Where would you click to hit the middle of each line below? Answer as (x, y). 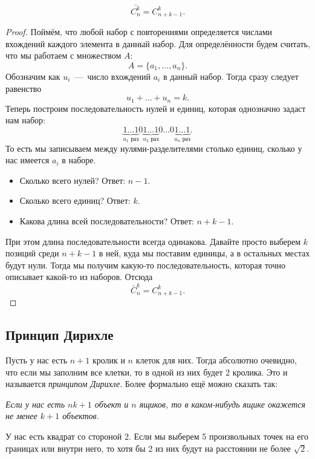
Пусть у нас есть (37, 360)
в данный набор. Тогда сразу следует (231, 76)
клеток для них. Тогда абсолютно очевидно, (216, 360)
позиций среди (32, 253)
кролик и (109, 360)
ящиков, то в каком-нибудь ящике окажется (222, 404)
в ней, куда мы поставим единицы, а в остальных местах (204, 253)
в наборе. (79, 160)
